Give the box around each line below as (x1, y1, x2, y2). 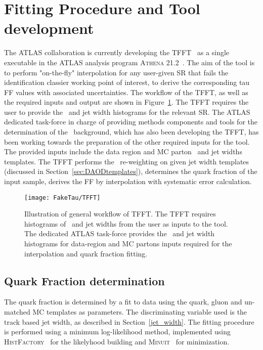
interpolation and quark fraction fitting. (24, 248, 148, 258)
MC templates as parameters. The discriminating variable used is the (32, 307, 247, 317)
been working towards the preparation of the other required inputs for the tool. (4, 136, 250, 147)
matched (4, 307, 30, 317)
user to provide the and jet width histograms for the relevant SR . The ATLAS (4, 106, 250, 117)
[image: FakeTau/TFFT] (24, 194, 101, 201)
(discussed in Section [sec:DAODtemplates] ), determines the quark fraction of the (4, 166, 257, 177)
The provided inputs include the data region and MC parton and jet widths (4, 146, 242, 157)
